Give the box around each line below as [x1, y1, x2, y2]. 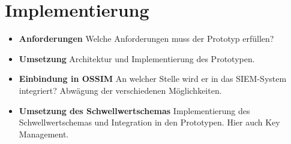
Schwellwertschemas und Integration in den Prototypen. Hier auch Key [19, 116, 280, 128]
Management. [19, 127, 69, 140]
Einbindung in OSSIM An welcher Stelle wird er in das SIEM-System [19, 72, 287, 85]
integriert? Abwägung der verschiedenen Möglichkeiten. [19, 84, 222, 96]
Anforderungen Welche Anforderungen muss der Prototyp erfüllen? [19, 32, 274, 45]
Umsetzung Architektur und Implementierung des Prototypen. [19, 52, 255, 65]
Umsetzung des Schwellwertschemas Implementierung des [19, 104, 250, 117]
